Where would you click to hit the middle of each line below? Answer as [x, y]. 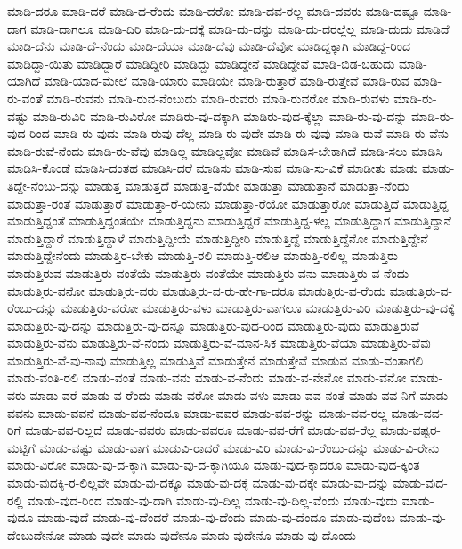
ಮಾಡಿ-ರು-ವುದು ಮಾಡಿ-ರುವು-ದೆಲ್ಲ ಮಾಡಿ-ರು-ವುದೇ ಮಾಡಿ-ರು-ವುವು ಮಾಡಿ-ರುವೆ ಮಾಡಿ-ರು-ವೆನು [251, 133]
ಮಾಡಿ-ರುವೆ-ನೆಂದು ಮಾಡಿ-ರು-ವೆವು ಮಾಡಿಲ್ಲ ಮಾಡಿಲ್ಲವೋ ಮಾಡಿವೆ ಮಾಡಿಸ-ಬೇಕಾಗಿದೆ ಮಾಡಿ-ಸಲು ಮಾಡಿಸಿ [225, 150]
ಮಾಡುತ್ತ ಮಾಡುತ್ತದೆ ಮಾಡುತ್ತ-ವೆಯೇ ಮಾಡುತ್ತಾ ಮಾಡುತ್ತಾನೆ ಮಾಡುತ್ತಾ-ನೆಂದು [247, 185]
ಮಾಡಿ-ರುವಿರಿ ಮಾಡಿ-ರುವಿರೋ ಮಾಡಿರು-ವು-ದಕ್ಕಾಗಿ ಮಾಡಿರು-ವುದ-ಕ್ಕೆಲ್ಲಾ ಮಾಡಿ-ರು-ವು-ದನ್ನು [220, 115]
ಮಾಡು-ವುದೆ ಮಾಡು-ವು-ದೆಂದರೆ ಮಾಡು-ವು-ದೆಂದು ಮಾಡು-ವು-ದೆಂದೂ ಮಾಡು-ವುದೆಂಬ [216, 517]
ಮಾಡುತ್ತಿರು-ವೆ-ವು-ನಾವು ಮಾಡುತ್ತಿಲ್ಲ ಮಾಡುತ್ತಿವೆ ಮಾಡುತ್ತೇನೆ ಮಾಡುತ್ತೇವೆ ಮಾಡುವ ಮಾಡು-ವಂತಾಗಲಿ [215, 360]
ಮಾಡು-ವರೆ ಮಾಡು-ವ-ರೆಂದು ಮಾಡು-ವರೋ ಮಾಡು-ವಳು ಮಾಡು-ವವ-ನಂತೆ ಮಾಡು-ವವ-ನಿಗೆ [223, 395]
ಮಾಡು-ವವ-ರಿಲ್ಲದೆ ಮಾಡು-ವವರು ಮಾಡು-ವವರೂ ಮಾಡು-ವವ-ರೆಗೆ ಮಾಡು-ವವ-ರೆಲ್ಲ [201, 430]
